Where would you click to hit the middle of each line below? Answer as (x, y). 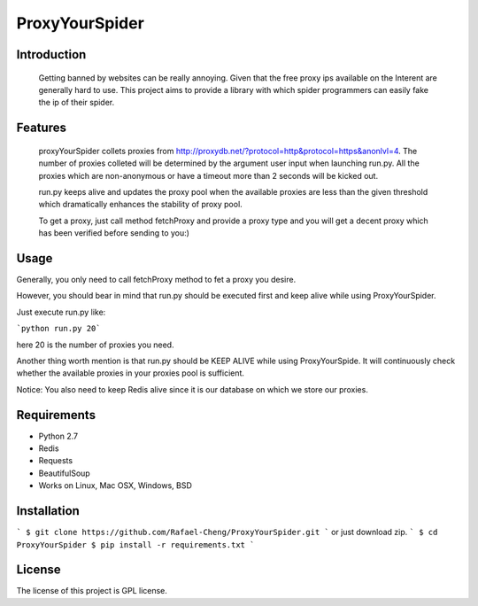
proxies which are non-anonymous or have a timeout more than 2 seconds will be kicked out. (208, 175)
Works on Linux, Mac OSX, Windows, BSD (115, 486)
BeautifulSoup (64, 473)
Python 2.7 (58, 436)
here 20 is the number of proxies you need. (95, 345)
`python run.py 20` (58, 329)
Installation (48, 511)
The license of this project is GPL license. (92, 591)
